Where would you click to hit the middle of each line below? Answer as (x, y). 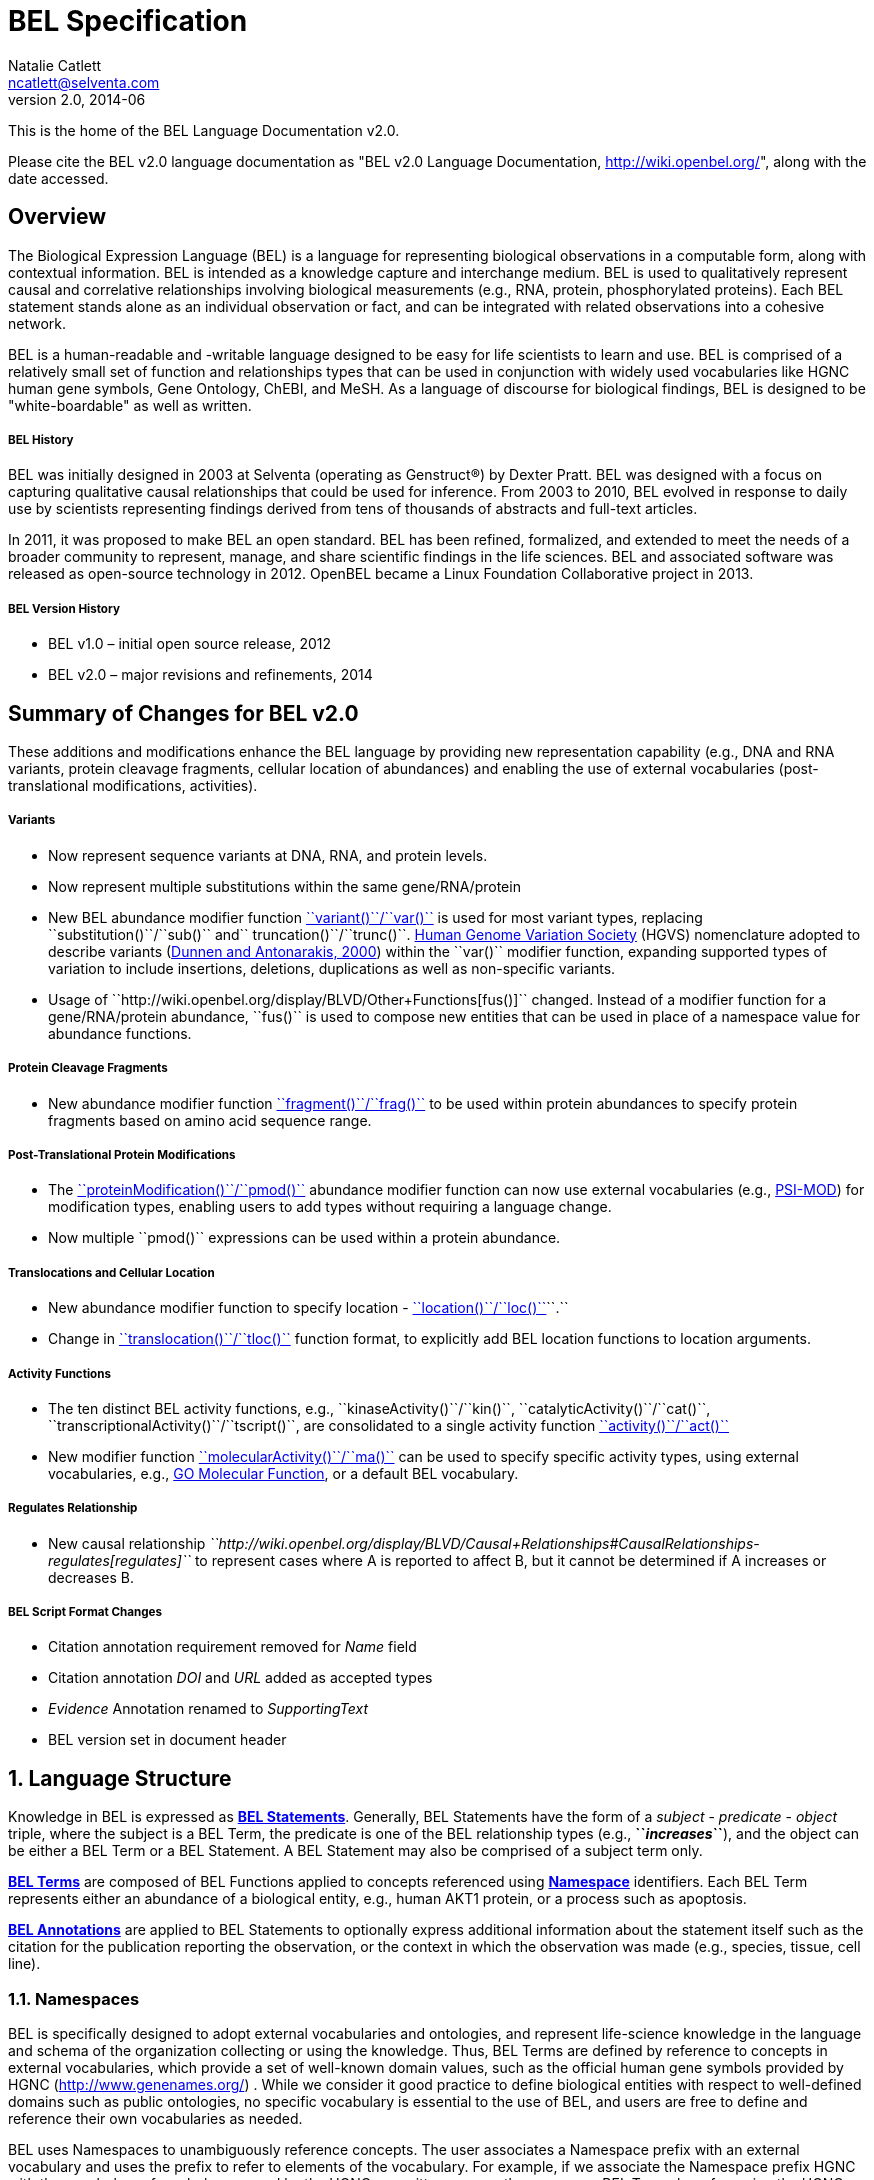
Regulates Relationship (73, 1508)
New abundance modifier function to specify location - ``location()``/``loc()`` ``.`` (308, 1308)
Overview (57, 217)
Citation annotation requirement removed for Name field (232, 1647)
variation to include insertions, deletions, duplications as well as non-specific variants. (332, 968)
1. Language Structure (120, 1778)
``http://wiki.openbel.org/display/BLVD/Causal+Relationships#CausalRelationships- (484, 1543)
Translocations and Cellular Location (111, 1272)
